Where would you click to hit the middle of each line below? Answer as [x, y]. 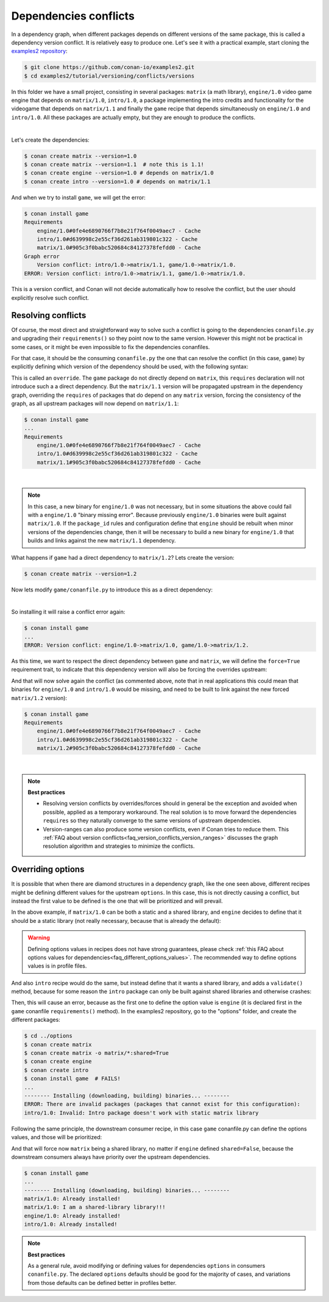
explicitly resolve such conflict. [50, 298]
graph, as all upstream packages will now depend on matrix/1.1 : [95, 403]
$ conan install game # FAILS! [73, 1079]
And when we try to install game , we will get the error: [78, 197]
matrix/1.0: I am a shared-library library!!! [95, 1207]
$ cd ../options [48, 1036]
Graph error [42, 256]
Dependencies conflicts [73, 16]
